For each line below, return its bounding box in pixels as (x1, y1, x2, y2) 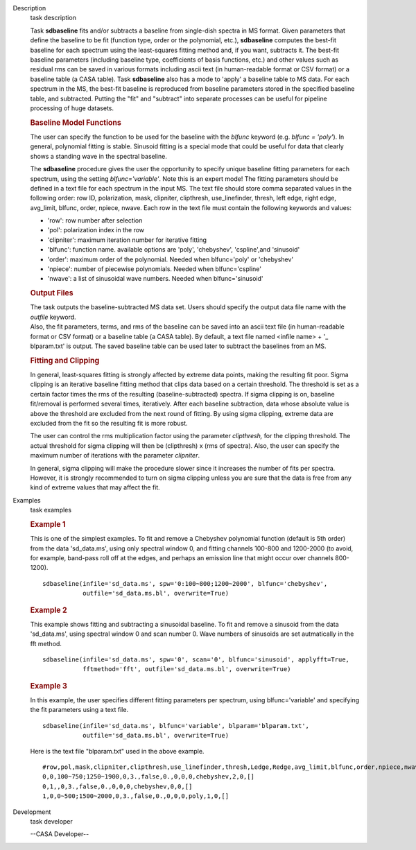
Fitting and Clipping (30, 356, 100, 365)
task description (30, 14, 76, 22)
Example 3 (30, 681, 67, 691)
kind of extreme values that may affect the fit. (30, 483, 161, 492)
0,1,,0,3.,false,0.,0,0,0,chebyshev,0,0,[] (42, 782, 193, 790)
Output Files (30, 288, 74, 298)
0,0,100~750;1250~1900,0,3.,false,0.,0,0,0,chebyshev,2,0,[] (42, 773, 254, 781)
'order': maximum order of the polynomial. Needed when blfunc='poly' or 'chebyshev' (47, 255, 294, 263)
